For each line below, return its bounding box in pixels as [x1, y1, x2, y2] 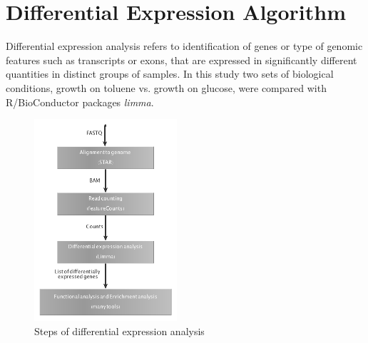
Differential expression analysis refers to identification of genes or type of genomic [6, 39, 363, 53]
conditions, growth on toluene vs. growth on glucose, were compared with [6, 80, 327, 95]
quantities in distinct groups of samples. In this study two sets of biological [6, 66, 334, 81]
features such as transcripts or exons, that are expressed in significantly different [6, 52, 357, 67]
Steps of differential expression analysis [34, 323, 205, 338]
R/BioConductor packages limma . [6, 94, 154, 109]
